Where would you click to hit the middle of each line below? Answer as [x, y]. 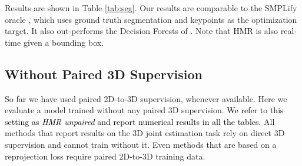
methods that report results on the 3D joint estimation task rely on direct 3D [145, 133]
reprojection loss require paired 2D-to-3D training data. [105, 156]
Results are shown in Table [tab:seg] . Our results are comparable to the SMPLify [151, 8]
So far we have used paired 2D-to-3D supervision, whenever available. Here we [146, 98]
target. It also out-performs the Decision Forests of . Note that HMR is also [142, 31]
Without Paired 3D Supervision [104, 74]
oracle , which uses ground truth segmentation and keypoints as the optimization [151, 19]
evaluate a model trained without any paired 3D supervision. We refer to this [144, 110]
